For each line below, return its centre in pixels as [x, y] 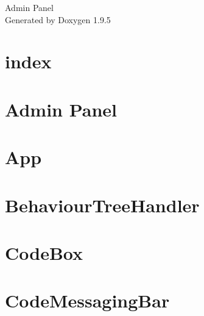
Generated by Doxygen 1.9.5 [58, 19]
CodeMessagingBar [87, 300]
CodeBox [44, 252]
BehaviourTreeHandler [102, 205]
